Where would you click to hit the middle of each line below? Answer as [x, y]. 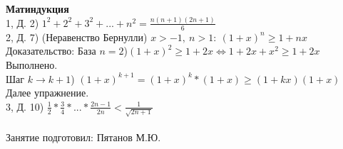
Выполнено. [32, 64]
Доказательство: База [51, 51]
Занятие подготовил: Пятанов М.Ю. [83, 137]
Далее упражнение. [47, 93]
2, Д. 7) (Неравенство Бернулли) [77, 37]
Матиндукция [37, 9]
